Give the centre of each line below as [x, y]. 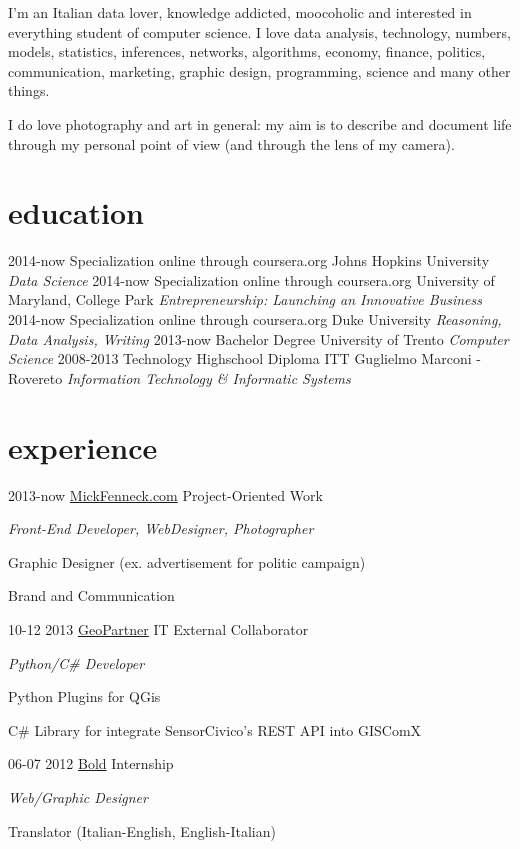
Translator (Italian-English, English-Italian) [142, 830]
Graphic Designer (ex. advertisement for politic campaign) [187, 561]
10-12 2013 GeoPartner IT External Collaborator [158, 628]
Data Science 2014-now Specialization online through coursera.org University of [251, 279]
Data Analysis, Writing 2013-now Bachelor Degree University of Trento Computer [258, 338]
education [76, 212]
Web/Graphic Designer [78, 796]
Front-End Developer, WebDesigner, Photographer [161, 528]
